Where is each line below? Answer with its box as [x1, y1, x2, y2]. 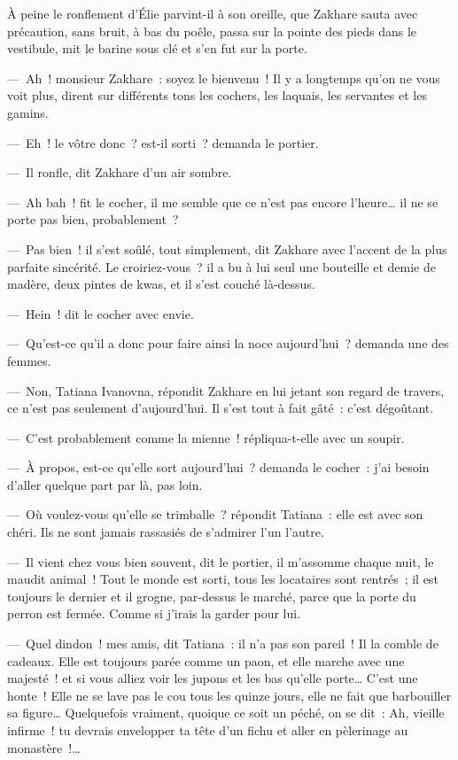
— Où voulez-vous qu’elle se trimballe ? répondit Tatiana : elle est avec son [7, 505, 423, 523]
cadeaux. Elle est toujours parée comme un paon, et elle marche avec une [7, 651, 405, 670]
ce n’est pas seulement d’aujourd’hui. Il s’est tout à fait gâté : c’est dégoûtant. [7, 399, 434, 417]
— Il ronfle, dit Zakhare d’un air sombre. [7, 163, 232, 182]
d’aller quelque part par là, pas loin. [7, 475, 203, 493]
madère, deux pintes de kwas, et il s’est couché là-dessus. [7, 275, 315, 293]
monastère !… [7, 738, 81, 756]
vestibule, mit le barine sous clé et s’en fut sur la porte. [7, 39, 307, 58]
